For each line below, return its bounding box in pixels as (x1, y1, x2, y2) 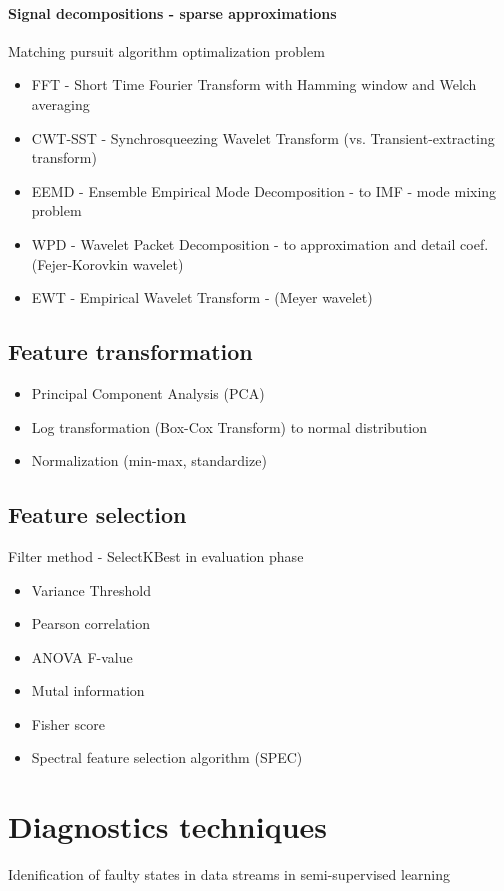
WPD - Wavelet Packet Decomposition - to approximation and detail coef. (31, 233, 489, 254)
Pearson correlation (31, 613, 151, 634)
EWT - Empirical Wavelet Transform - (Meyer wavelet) (31, 287, 373, 308)
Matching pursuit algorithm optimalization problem (8, 40, 325, 61)
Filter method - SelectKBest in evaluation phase (8, 545, 304, 566)
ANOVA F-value (31, 646, 133, 667)
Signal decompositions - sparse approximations (8, 2, 337, 23)
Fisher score (31, 713, 105, 734)
